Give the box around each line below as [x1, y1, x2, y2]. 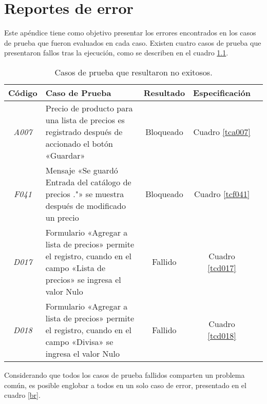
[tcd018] [207, 330, 236, 342]
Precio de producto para [45, 102, 133, 114]
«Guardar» [45, 149, 85, 161]
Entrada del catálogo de [45, 176, 131, 188]
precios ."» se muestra [45, 187, 124, 200]
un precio [45, 211, 79, 223]
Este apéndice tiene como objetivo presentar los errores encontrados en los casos [4, 27, 256, 38]
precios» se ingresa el [45, 273, 121, 285]
